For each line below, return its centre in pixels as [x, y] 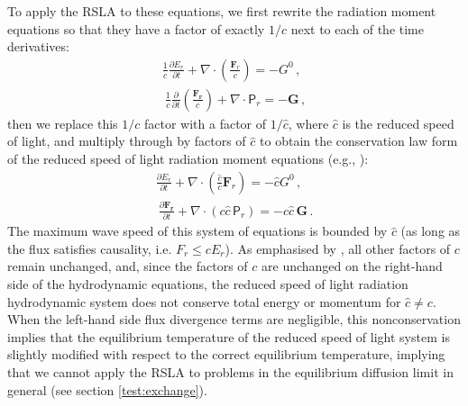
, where [308, 123]
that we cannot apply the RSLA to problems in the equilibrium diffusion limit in [230, 372]
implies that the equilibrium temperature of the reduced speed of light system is [229, 336]
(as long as [431, 231]
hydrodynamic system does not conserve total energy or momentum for [204, 301]
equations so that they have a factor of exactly [136, 28]
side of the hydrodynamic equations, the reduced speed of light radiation [208, 284]
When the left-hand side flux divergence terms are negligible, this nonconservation [234, 319]
